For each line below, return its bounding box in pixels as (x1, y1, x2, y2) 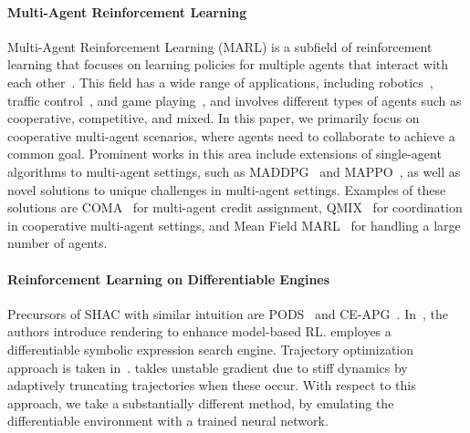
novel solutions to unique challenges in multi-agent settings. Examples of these (7, 180, 446, 199)
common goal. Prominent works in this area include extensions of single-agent (7, 144, 442, 163)
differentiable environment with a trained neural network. (7, 411, 329, 430)
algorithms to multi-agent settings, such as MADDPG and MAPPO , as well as (7, 161, 461, 180)
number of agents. (7, 233, 108, 253)
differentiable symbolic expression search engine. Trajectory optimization (7, 339, 414, 358)
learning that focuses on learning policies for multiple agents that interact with (7, 55, 449, 74)
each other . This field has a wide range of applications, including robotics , (7, 72, 433, 91)
